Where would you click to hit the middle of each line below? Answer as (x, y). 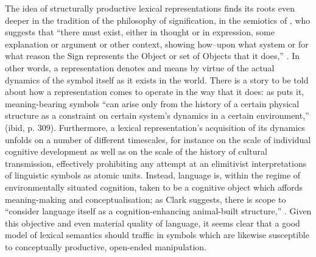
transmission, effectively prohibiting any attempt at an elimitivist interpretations (156, 163)
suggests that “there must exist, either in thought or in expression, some (140, 32)
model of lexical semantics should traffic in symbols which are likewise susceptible (157, 235)
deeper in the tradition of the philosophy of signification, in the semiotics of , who (158, 20)
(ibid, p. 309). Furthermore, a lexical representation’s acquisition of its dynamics (155, 127)
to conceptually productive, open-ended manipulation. (106, 246)
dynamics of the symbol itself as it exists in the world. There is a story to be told (157, 79)
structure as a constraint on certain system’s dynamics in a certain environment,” (157, 115)
